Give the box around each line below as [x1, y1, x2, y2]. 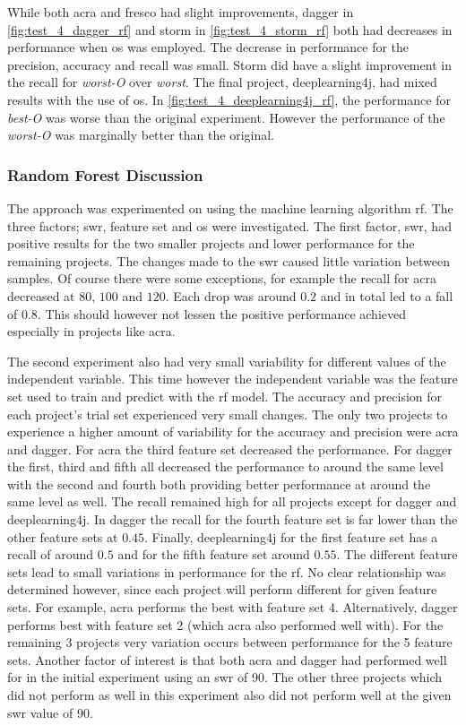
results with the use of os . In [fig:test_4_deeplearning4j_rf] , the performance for [7, 90, 451, 108]
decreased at [7, 286, 75, 305]
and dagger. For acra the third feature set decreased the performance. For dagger [7, 439, 453, 458]
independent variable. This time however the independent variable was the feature [7, 369, 458, 388]
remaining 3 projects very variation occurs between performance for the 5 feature [7, 633, 453, 652]
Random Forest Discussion [7, 163, 203, 186]
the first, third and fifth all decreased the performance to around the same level [7, 457, 444, 476]
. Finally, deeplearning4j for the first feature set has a [144, 527, 438, 546]
